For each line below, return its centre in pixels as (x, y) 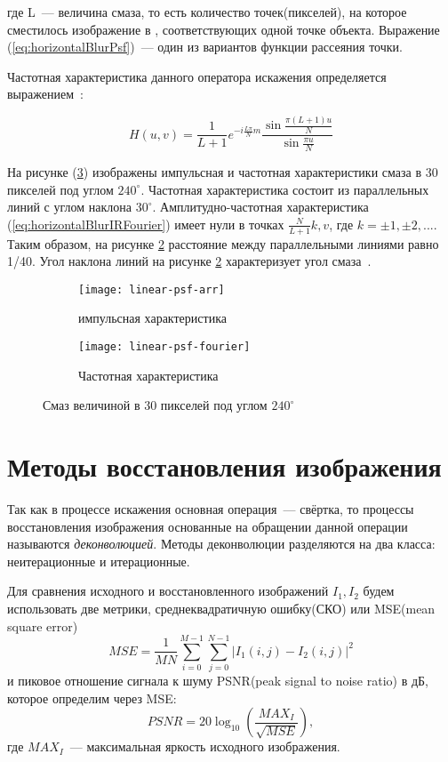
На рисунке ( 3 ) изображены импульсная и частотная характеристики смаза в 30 (223, 171)
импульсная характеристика (152, 318)
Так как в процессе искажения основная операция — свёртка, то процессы (211, 508)
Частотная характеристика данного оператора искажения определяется (197, 76)
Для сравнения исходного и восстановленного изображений (168, 591)
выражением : (45, 94)
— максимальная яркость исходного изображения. (205, 746)
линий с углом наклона (69, 207)
